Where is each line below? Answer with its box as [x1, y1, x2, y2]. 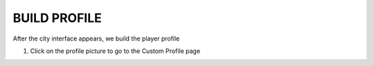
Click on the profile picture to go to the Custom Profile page [30, 47, 201, 55]
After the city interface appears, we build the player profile [12, 34, 180, 43]
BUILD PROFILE [12, 10, 102, 25]
